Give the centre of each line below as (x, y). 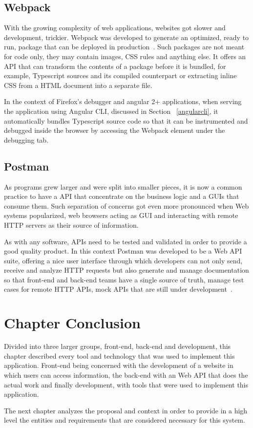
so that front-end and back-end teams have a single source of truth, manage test (124, 279)
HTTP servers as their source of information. (71, 225)
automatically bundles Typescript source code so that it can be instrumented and (126, 120)
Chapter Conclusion (73, 323)
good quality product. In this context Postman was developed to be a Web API (123, 251)
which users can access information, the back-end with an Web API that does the (126, 374)
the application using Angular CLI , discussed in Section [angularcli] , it (111, 111)
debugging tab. (26, 139)
